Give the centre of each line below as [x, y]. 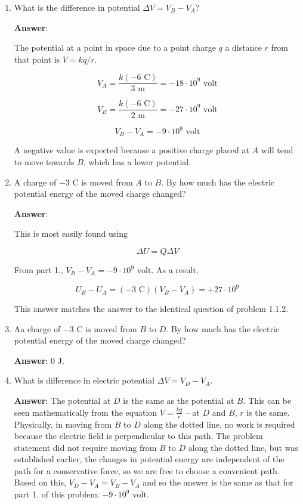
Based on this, [40, 482]
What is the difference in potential [77, 7]
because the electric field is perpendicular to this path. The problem [138, 436]
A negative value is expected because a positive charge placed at [132, 150]
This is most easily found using [71, 234]
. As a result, [175, 270]
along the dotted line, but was [243, 447]
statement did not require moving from [85, 447]
